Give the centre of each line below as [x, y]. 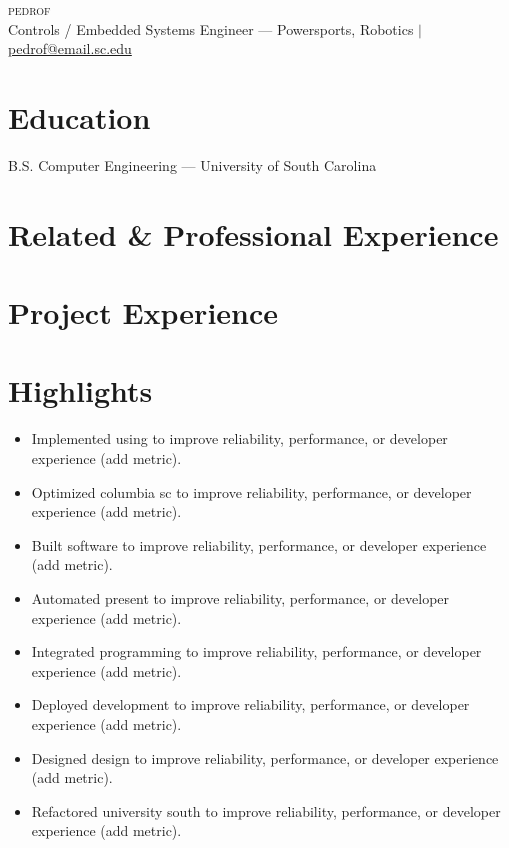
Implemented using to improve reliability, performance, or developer [239, 438]
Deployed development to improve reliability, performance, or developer [250, 704]
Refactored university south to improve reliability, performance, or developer [266, 810]
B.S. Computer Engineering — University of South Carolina [192, 164]
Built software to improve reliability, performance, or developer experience [259, 544]
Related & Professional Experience [253, 233]
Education [79, 116]
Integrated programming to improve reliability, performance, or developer [256, 651]
